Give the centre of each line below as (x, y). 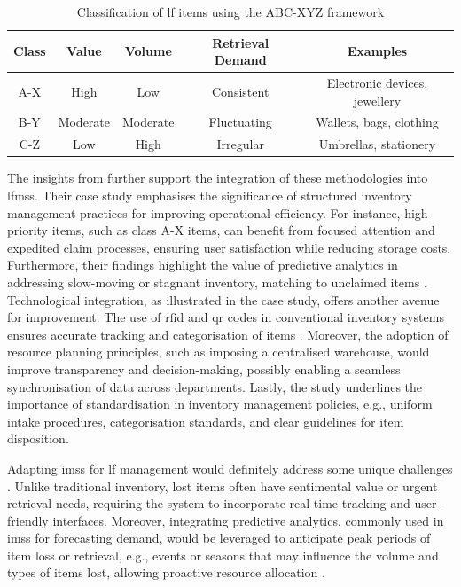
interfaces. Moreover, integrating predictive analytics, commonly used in (248, 520)
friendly (28, 520)
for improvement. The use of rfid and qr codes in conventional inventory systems (226, 317)
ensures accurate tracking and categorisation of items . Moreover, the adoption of (228, 334)
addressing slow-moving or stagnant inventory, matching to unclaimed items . (217, 282)
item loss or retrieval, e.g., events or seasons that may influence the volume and (223, 555)
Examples (377, 51)
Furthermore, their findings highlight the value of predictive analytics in (203, 265)
